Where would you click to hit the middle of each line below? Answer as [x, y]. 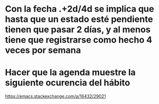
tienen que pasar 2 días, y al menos [78, 30]
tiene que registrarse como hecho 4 [79, 40]
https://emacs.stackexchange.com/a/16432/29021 [55, 96]
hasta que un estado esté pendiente [79, 19]
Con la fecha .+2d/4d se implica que [79, 9]
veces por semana [43, 50]
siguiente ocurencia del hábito [68, 83]
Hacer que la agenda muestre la [71, 73]
